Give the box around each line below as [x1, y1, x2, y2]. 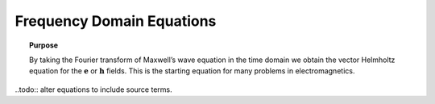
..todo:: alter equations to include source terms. [14, 85, 172, 94]
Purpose [29, 40, 59, 50]
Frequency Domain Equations [14, 12, 217, 30]
